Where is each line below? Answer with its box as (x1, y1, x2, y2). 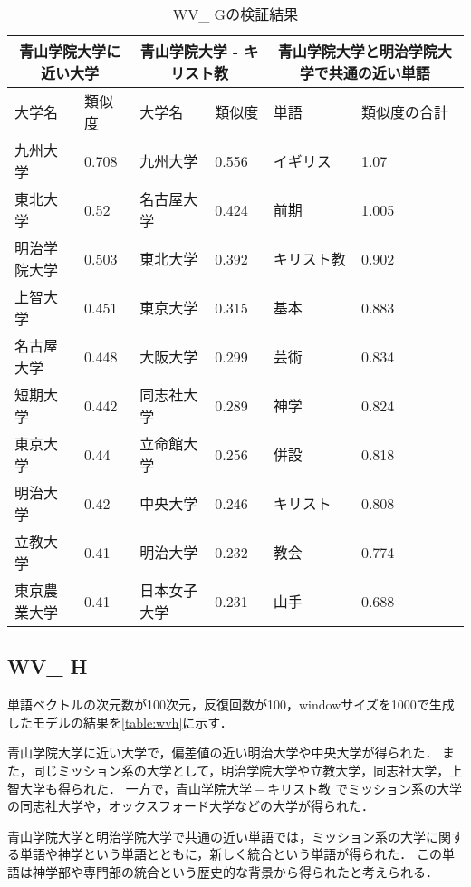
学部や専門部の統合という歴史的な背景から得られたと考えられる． (44, 862, 438, 881)
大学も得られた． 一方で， (19, 778, 177, 797)
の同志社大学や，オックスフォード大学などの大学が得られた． (7, 796, 375, 815)
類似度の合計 (360, 101, 448, 122)
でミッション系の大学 (334, 778, 462, 797)
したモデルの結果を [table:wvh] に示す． (7, 712, 233, 731)
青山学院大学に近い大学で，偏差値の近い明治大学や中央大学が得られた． (7, 743, 438, 762)
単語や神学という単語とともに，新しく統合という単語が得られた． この (19, 844, 442, 863)
